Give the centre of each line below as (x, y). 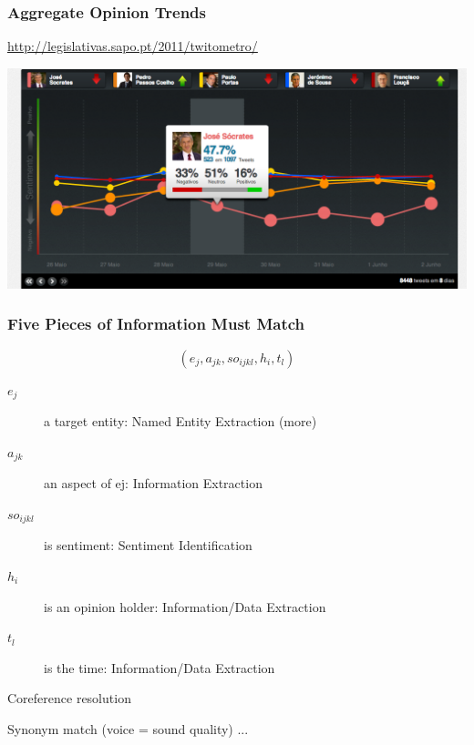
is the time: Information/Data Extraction (160, 667)
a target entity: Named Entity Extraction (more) (180, 421)
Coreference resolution (69, 698)
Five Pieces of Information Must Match (156, 324)
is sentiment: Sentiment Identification (148, 545)
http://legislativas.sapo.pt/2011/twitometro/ (133, 46)
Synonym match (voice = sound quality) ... (128, 728)
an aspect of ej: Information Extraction (153, 483)
